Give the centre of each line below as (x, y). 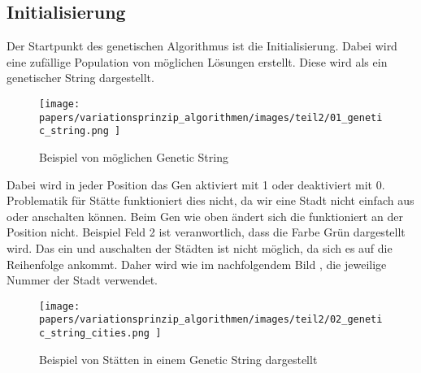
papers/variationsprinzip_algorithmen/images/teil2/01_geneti (211, 117)
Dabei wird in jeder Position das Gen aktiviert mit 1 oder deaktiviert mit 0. (196, 184)
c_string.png (74, 131)
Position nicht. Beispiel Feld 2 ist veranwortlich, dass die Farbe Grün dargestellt (206, 232)
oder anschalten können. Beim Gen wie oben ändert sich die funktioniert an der (205, 216)
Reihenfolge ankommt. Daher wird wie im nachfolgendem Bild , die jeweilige (197, 264)
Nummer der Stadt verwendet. (82, 280)
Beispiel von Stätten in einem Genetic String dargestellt (178, 359)
